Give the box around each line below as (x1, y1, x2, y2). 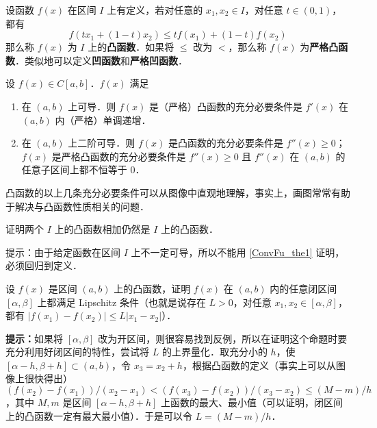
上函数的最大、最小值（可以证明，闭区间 (160, 395, 343, 410)
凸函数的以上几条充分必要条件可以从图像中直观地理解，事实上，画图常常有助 (5, 185, 350, 199)
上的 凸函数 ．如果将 (88, 40, 174, 54)
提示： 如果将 (5, 331, 63, 345)
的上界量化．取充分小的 (161, 344, 268, 359)
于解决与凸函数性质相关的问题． (5, 199, 149, 213)
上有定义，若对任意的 (107, 3, 203, 16)
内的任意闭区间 (270, 281, 337, 295)
